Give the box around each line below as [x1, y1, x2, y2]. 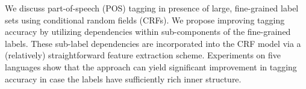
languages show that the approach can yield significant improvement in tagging [5, 60, 297, 73]
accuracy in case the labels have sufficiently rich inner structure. [5, 72, 242, 85]
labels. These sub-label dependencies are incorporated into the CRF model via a [5, 37, 301, 49]
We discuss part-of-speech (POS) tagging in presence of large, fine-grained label [5, 2, 299, 14]
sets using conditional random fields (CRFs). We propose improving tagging [5, 13, 285, 26]
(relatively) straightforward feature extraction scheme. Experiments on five [5, 49, 281, 61]
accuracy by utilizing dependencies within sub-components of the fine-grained [5, 25, 291, 38]
